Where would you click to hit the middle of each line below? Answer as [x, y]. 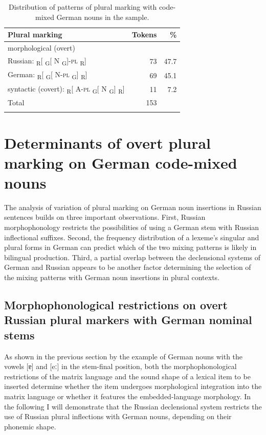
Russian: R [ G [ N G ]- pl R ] [47, 61]
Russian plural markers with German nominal [128, 320]
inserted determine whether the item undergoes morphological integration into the [133, 386]
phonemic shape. [30, 426]
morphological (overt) [41, 48]
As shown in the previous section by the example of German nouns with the [124, 356]
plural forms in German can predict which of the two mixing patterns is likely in [130, 247]
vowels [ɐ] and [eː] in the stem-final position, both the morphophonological [120, 366]
